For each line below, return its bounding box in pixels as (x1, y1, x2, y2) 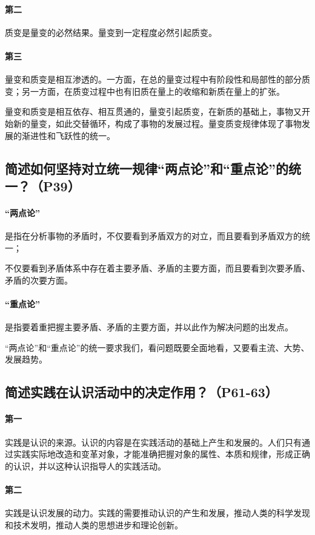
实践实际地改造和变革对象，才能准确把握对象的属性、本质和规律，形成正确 (13, 448, 310, 460)
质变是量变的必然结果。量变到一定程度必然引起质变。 (5, 26, 217, 38)
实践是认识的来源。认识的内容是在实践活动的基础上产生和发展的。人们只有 (5, 435, 302, 448)
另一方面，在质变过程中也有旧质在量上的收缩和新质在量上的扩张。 (21, 84, 285, 97)
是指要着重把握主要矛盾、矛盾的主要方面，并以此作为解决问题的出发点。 (5, 321, 293, 333)
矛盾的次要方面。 (5, 273, 73, 286)
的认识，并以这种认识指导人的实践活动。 (5, 459, 166, 472)
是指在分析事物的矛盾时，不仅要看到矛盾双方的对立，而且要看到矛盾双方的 (5, 230, 302, 242)
